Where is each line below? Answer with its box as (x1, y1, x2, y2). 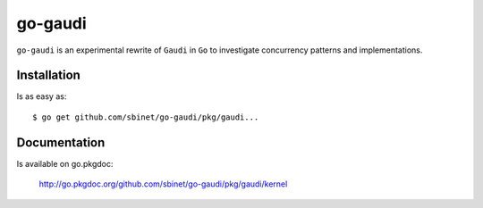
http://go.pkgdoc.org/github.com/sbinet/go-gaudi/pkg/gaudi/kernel (38, 179, 288, 189)
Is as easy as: (16, 91, 67, 102)
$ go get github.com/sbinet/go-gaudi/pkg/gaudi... (32, 112, 259, 122)
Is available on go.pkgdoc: (16, 158, 114, 169)
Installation (16, 68, 80, 83)
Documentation (16, 135, 106, 150)
